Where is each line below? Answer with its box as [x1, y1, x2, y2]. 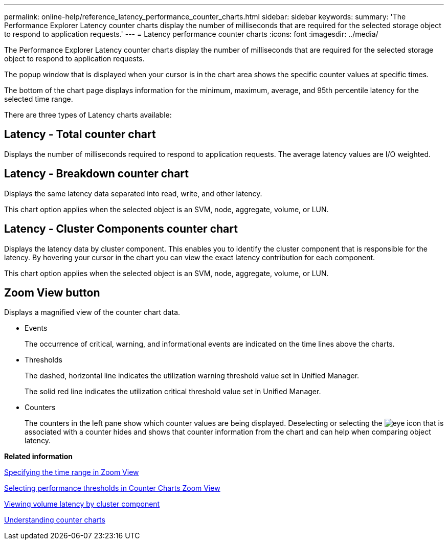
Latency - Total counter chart [4, 128, 156, 141]
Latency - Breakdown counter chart [4, 167, 189, 180]
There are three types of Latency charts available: [4, 110, 172, 119]
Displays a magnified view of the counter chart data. [4, 308, 181, 317]
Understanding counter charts [4, 515, 105, 525]
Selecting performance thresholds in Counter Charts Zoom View [4, 484, 220, 493]
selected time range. [4, 95, 73, 103]
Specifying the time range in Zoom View [4, 468, 139, 477]
